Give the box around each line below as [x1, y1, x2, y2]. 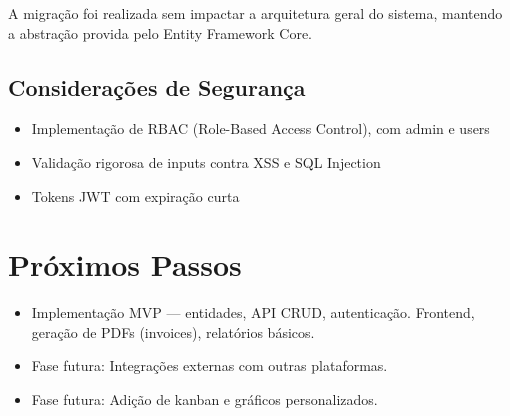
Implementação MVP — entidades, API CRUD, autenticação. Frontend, [31, 302, 475, 323]
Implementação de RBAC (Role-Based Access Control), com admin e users [31, 118, 490, 139]
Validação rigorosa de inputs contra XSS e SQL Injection [31, 151, 381, 172]
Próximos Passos [8, 244, 242, 285]
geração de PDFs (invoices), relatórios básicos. [31, 321, 315, 342]
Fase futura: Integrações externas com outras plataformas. [31, 355, 388, 376]
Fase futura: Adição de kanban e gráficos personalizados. [31, 389, 378, 410]
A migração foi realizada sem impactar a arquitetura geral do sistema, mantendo [8, 3, 503, 23]
